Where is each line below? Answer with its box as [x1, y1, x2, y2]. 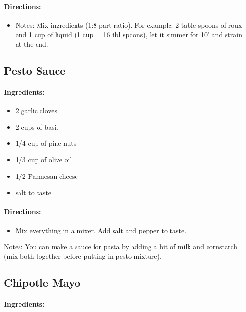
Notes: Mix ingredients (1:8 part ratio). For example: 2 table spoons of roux [15, 19, 242, 30]
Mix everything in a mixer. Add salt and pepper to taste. [15, 225, 187, 235]
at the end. [15, 39, 48, 49]
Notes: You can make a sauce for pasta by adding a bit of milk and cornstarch [4, 241, 238, 252]
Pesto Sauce [4, 62, 66, 78]
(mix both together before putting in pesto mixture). [4, 251, 162, 261]
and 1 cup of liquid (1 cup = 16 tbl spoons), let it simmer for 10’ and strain [15, 29, 242, 39]
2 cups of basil [15, 121, 58, 132]
